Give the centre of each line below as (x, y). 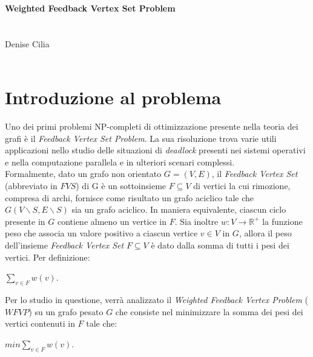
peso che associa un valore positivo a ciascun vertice (101, 233)
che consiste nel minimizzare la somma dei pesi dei (209, 311)
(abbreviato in (31, 186)
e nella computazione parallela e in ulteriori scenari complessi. (120, 162)
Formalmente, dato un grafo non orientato (83, 174)
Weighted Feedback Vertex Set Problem (90, 8)
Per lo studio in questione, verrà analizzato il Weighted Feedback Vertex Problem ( (157, 300)
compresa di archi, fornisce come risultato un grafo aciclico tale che (130, 197)
